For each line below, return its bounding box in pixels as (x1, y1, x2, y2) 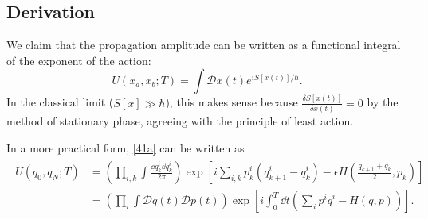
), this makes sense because (165, 94, 298, 110)
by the (367, 94, 399, 110)
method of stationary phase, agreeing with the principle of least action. (6, 113, 354, 129)
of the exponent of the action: (6, 52, 151, 68)
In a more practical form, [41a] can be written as (6, 139, 245, 156)
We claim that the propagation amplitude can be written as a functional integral (6, 36, 401, 53)
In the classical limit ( (6, 94, 114, 110)
